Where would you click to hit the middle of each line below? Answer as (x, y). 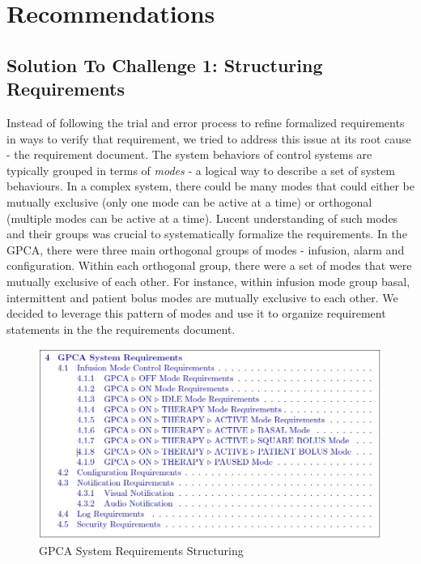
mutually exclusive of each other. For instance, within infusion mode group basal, (208, 281)
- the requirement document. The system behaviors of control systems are (189, 154)
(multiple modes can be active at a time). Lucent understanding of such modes (202, 218)
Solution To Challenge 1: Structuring (165, 64)
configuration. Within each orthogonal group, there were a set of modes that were (209, 265)
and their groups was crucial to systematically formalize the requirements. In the (207, 234)
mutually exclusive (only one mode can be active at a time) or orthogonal (189, 201)
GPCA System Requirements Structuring (141, 550)
